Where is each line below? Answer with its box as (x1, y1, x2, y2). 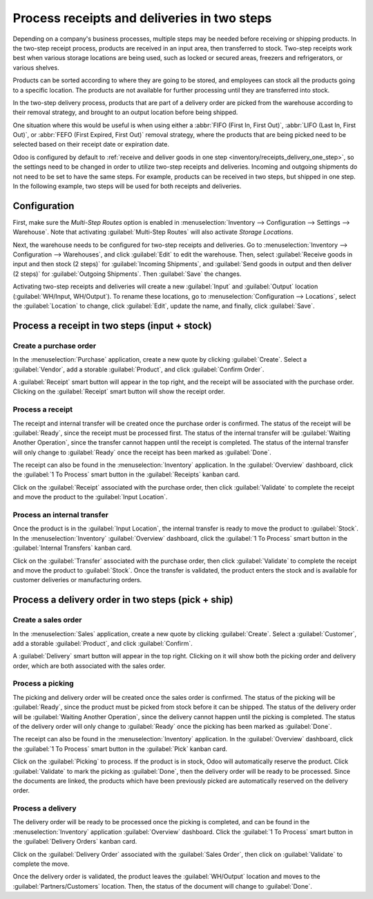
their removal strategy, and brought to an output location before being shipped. (12, 108, 238, 117)
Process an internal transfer (12, 510, 108, 520)
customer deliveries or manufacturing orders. (12, 576, 142, 584)
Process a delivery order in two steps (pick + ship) (12, 594, 233, 606)
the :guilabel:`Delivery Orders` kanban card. (12, 837, 137, 846)
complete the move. (12, 860, 70, 868)
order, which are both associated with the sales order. (12, 661, 166, 670)
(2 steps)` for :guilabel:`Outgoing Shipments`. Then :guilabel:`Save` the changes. (12, 270, 242, 278)
